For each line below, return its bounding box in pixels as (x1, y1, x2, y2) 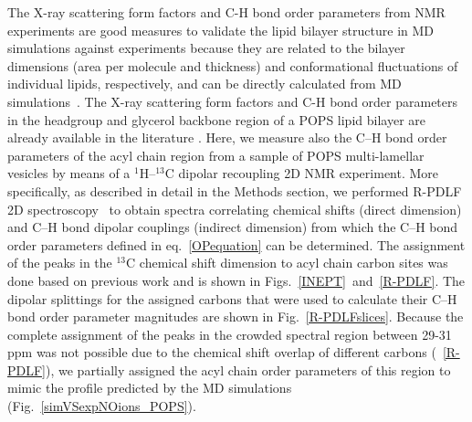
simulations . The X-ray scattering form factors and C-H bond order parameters (7, 91, 458, 111)
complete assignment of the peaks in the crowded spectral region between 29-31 (7, 324, 452, 343)
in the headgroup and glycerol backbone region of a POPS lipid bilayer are (7, 110, 425, 129)
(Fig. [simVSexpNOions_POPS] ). (7, 396, 196, 416)
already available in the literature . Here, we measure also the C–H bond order (7, 128, 447, 147)
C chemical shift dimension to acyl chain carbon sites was (126, 253, 448, 272)
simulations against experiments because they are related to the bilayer (7, 38, 405, 58)
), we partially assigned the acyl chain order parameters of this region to (46, 360, 451, 379)
